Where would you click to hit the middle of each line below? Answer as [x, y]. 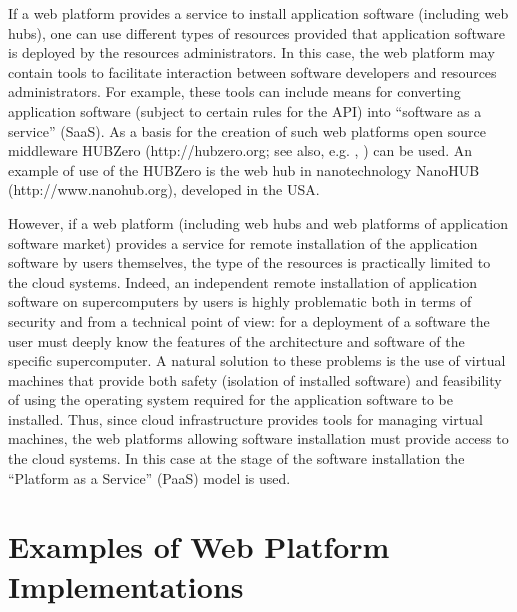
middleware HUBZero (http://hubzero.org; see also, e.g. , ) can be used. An [240, 150]
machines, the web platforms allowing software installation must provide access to [258, 438]
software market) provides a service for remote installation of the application [243, 242]
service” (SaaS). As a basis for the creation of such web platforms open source [247, 130]
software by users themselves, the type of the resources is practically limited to [249, 262]
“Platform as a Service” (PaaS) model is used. [149, 477]
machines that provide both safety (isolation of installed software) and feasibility [255, 379]
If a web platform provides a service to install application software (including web [258, 13]
